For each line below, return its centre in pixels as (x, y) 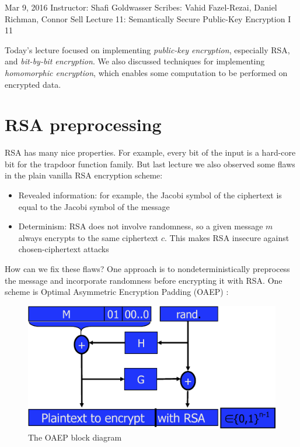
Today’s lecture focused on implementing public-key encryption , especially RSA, (147, 49)
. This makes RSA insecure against (227, 237)
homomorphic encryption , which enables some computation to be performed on (146, 72)
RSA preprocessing (83, 124)
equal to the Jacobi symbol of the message (94, 206)
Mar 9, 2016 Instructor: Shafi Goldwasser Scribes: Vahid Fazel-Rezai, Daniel (141, 7)
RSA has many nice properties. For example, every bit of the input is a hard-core (150, 152)
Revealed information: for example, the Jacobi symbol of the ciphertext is (150, 195)
